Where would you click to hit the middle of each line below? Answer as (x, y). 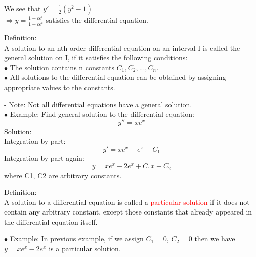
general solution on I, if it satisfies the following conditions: (96, 57)
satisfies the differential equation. (97, 19)
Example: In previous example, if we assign (77, 239)
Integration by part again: (44, 158)
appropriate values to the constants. (60, 87)
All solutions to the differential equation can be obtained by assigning (118, 77)
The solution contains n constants (62, 67)
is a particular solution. (85, 249)
